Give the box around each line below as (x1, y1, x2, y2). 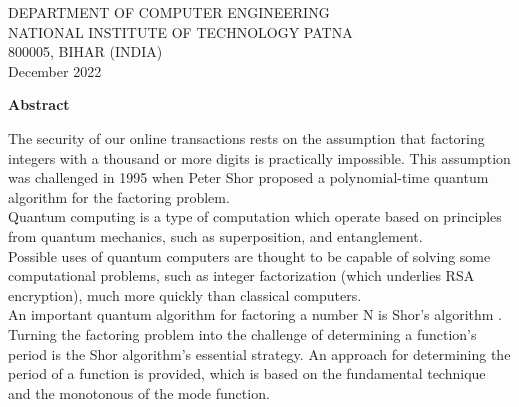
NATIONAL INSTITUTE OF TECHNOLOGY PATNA (8, 21, 353, 42)
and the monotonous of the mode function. (8, 382, 270, 403)
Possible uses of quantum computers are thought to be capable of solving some (8, 245, 491, 266)
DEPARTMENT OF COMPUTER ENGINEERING (8, 2, 330, 22)
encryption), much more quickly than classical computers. (8, 284, 362, 305)
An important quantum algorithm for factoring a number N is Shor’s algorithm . (8, 304, 503, 325)
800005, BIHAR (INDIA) (8, 41, 163, 62)
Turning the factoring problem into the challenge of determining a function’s (8, 323, 477, 344)
